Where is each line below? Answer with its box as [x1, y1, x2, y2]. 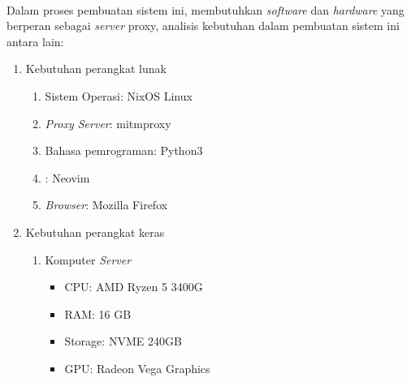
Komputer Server [45, 251, 132, 268]
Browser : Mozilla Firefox [45, 196, 168, 213]
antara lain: [6, 32, 64, 49]
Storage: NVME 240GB [64, 333, 182, 350]
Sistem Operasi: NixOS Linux [45, 87, 193, 104]
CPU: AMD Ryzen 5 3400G [64, 278, 203, 295]
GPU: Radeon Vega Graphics [64, 359, 210, 376]
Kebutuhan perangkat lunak [25, 60, 167, 77]
